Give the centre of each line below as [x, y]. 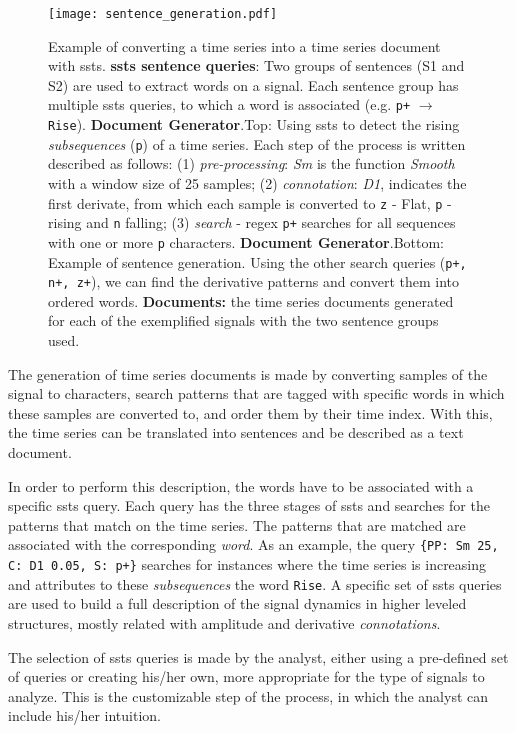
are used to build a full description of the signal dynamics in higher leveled [237, 603]
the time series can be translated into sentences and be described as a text [236, 432]
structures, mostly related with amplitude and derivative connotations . [224, 622]
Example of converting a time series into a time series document [244, 45]
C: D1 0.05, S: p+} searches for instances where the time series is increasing [247, 564]
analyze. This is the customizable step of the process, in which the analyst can [248, 695]
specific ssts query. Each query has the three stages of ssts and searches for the [249, 505]
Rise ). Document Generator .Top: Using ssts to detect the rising [254, 124]
